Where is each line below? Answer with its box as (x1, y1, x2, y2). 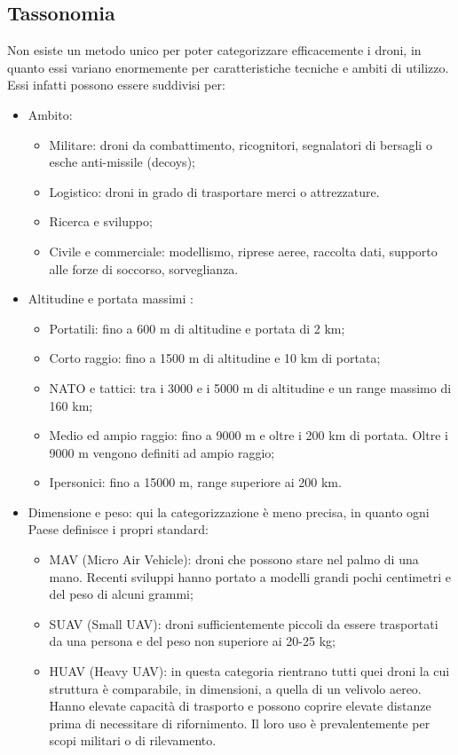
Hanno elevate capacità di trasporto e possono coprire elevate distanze (49, 696, 431, 715)
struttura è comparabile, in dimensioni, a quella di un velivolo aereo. (49, 679, 422, 697)
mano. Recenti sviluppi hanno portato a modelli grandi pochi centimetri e (49, 567, 451, 586)
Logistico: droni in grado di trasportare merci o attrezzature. (49, 182, 380, 201)
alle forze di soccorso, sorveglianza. (49, 259, 239, 278)
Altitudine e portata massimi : (28, 289, 193, 308)
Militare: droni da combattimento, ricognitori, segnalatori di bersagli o (49, 135, 432, 153)
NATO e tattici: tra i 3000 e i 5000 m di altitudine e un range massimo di (49, 378, 452, 397)
